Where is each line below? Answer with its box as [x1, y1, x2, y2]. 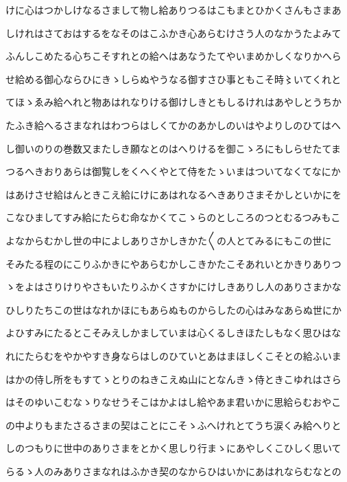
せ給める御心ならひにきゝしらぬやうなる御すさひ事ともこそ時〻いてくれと [5, 71, 342, 86]
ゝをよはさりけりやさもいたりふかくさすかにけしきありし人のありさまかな [5, 279, 342, 294]
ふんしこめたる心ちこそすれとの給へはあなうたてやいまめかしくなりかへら [5, 49, 342, 63]
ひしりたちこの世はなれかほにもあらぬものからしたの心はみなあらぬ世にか [5, 302, 342, 317]
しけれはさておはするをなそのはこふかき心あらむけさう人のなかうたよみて [5, 25, 342, 40]
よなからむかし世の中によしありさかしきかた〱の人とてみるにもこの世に [5, 233, 332, 247]
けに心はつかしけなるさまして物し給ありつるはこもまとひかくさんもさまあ [5, 3, 342, 16]
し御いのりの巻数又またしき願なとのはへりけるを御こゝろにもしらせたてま [5, 141, 341, 155]
